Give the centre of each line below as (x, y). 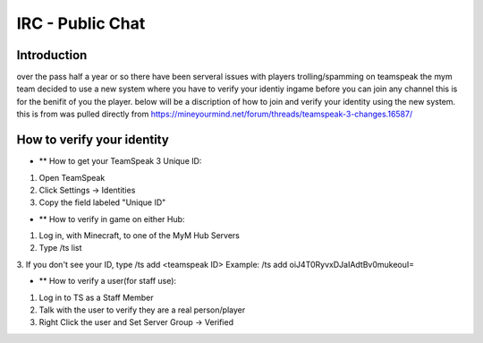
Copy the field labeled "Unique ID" (102, 202)
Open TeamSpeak (72, 177)
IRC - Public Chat (81, 23)
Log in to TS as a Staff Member (96, 297)
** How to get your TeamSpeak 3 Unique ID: (120, 161)
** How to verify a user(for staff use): (108, 281)
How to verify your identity (93, 140)
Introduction (52, 55)
